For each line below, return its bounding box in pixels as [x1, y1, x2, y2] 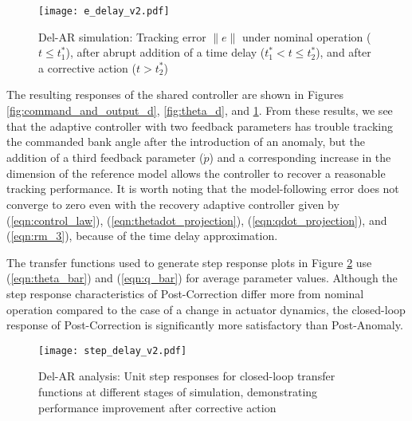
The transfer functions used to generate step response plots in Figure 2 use [6, 254, 372, 270]
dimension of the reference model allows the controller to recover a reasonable [6, 164, 386, 181]
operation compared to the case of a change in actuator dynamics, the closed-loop [6, 301, 406, 317]
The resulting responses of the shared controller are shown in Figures [6, 86, 343, 103]
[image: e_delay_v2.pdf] [38, 6, 170, 17]
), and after [316, 44, 371, 61]
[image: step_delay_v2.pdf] [38, 344, 187, 356]
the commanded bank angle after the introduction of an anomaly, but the [6, 133, 366, 150]
